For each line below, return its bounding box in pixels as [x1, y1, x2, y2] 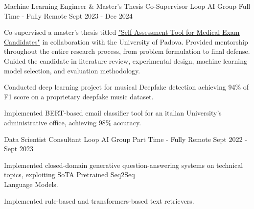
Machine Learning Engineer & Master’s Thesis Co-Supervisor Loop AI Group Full [4, 1, 251, 11]
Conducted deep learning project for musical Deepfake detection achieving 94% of [4, 82, 249, 92]
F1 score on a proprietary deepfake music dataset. [4, 91, 154, 101]
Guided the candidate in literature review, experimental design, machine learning [4, 55, 248, 66]
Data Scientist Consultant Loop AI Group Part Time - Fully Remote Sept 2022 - [4, 134, 247, 144]
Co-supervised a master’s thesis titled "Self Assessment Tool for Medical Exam [4, 27, 240, 37]
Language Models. [4, 179, 58, 189]
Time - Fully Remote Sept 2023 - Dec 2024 [4, 10, 133, 21]
